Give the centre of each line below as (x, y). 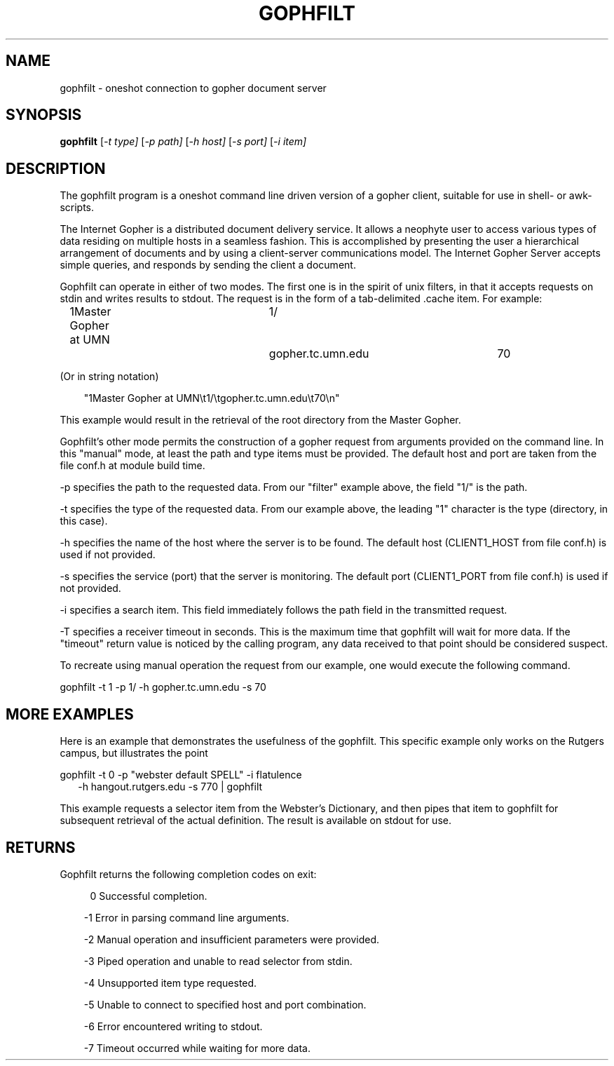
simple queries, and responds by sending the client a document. (208, 265)
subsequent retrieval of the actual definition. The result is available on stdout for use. (255, 821)
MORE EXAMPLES (70, 714)
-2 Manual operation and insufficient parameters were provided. (232, 939)
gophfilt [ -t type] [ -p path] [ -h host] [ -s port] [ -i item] (183, 142)
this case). (84, 521)
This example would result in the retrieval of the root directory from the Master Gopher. (260, 420)
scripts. (77, 208)
